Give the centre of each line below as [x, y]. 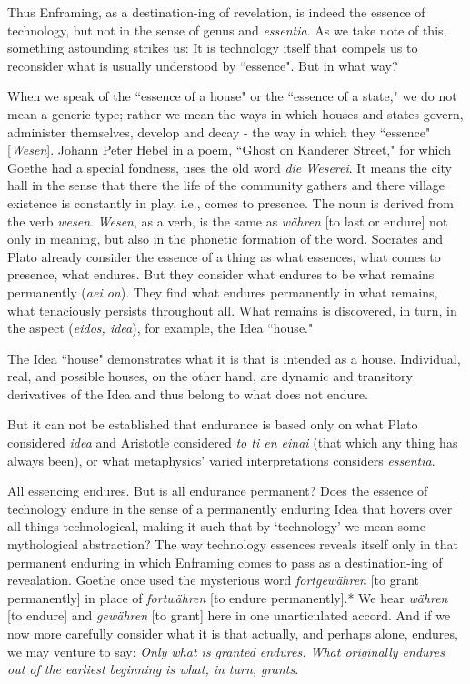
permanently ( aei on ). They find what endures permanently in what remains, [223, 292]
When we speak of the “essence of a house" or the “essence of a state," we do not [232, 96]
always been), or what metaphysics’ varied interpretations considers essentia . [221, 460]
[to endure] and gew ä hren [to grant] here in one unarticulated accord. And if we [229, 615]
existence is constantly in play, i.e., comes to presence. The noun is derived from [230, 202]
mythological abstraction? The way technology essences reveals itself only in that [233, 544]
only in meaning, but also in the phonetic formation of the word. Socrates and [225, 239]
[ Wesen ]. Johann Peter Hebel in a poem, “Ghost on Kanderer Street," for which [229, 150]
